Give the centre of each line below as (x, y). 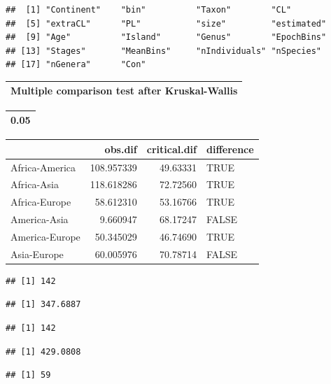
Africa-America (43, 167)
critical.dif (171, 149)
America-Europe (45, 236)
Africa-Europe (41, 202)
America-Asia (40, 219)
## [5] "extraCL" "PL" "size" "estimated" (166, 23)
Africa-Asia (35, 184)
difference (230, 149)
